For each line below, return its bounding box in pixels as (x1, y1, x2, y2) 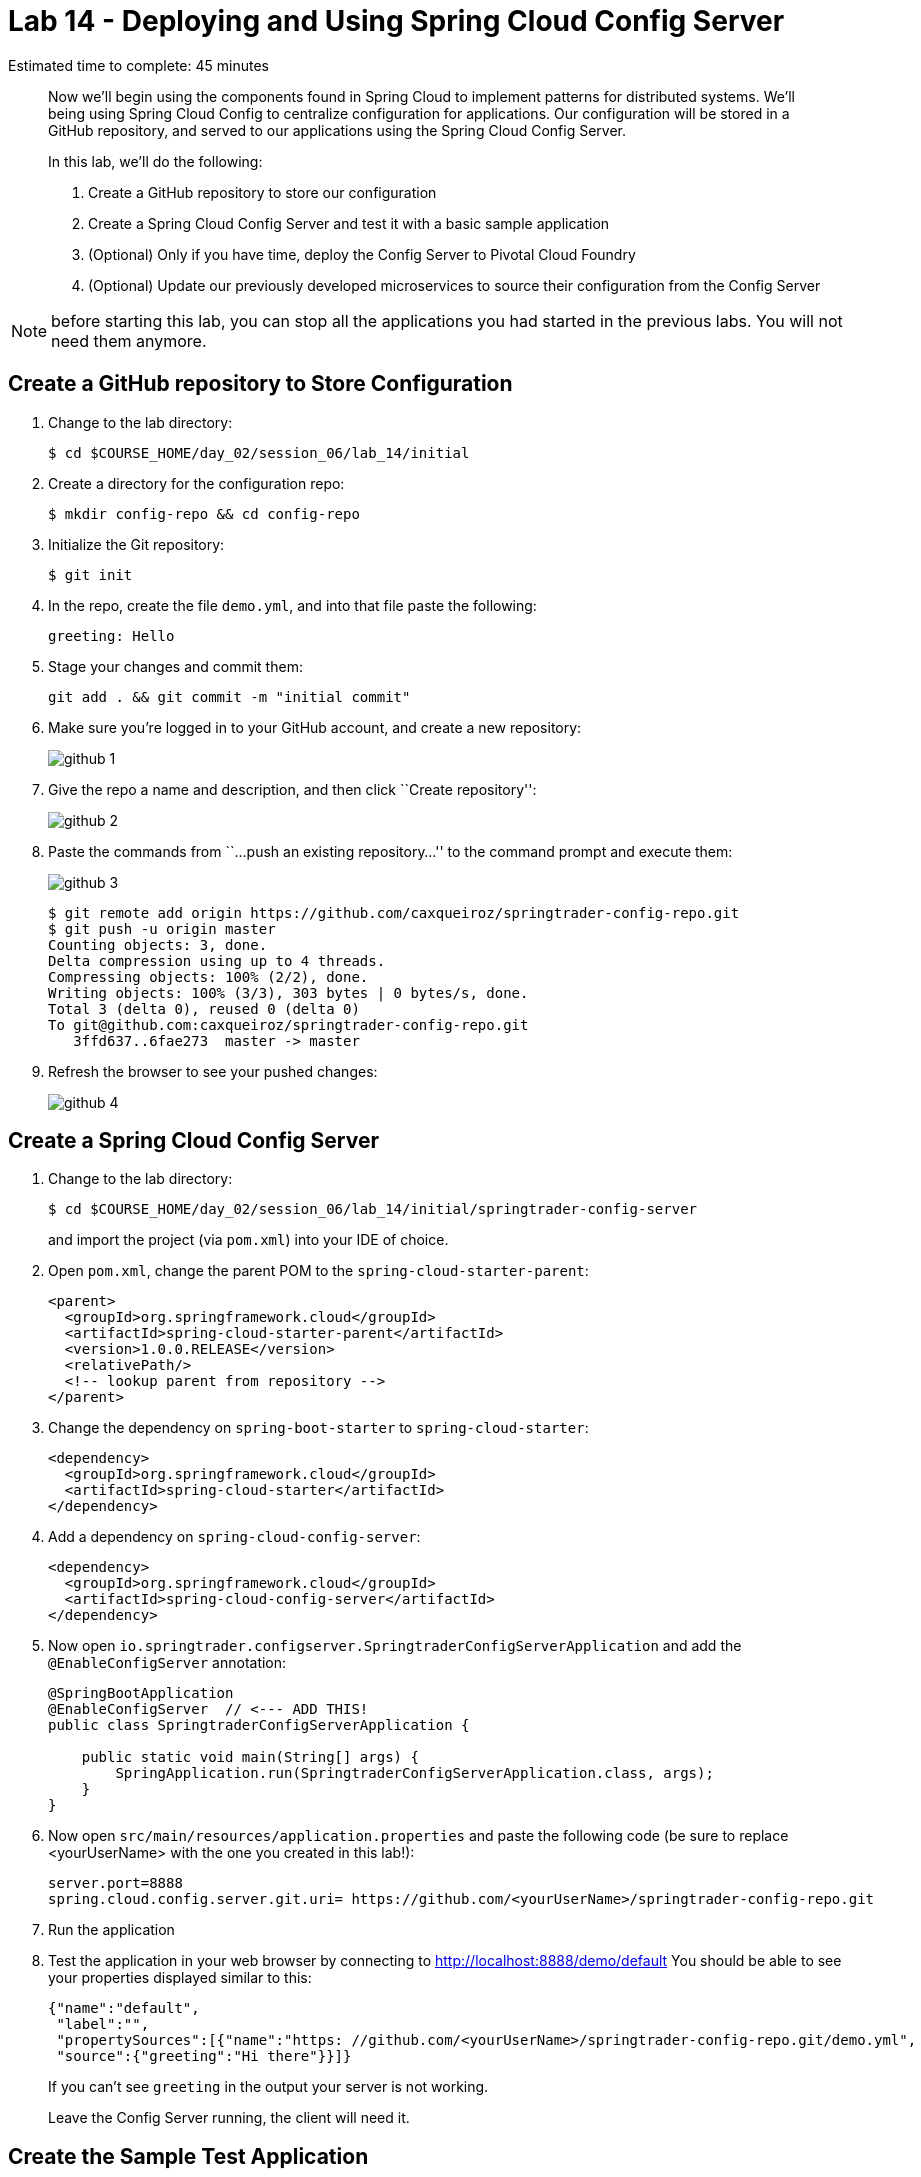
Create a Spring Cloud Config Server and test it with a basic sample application (88, 214, 610, 232)
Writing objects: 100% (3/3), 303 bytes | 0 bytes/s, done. (48, 984, 529, 1001)
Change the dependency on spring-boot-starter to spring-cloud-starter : (48, 1419, 589, 1437)
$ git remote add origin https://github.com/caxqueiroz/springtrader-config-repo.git (48, 904, 740, 921)
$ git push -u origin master (48, 920, 276, 937)
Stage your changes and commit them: (48, 657, 303, 675)
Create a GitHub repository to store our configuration (88, 183, 437, 201)
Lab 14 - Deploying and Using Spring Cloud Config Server (8, 4, 785, 38)
